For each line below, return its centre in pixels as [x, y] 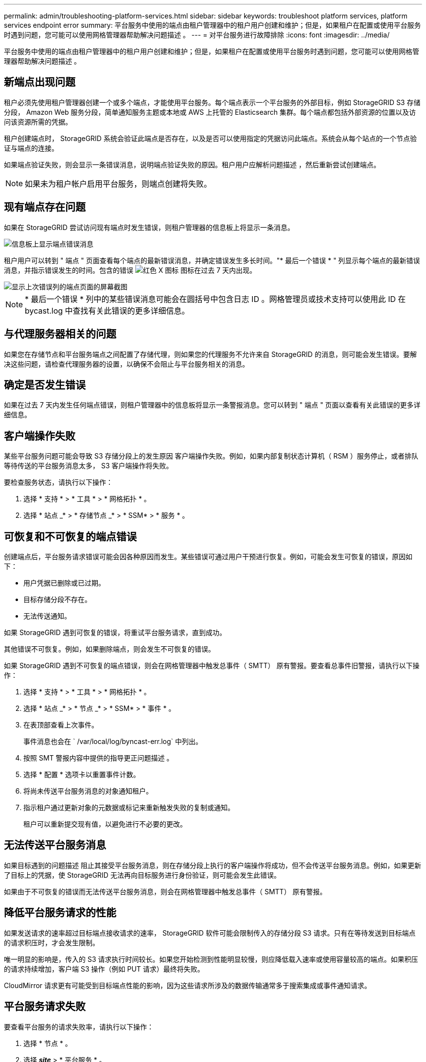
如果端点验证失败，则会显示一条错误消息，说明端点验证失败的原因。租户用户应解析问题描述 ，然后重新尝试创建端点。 [192, 164]
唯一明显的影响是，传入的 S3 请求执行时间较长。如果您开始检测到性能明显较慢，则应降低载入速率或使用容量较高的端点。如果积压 [211, 959]
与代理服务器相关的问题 [60, 334]
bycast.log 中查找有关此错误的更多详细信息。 [107, 310]
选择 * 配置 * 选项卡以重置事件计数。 [82, 775]
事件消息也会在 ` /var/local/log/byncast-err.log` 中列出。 [113, 742]
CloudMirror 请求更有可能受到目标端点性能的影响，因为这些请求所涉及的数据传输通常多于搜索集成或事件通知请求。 [188, 985]
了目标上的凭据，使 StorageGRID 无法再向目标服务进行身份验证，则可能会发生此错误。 [142, 875]
